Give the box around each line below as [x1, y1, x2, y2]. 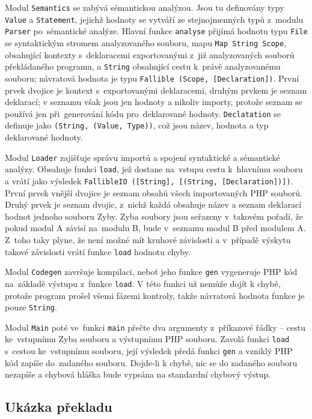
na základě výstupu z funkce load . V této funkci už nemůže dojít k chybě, [5, 277, 281, 289]
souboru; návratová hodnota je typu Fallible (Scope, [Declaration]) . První [5, 71, 299, 84]
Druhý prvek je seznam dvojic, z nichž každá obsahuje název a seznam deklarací [5, 198, 302, 211]
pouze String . [5, 301, 57, 313]
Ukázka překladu [5, 397, 112, 416]
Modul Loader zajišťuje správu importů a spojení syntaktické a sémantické [5, 151, 280, 163]
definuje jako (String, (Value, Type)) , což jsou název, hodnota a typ [5, 119, 269, 131]
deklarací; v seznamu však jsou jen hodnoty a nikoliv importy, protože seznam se [5, 95, 302, 108]
